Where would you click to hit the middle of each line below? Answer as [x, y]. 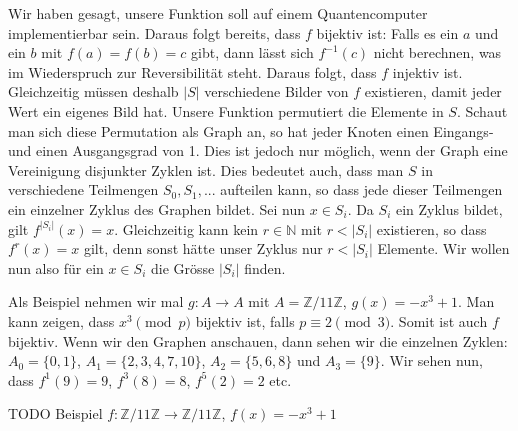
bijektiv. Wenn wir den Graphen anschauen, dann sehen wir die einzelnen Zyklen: [258, 340]
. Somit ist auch [439, 320]
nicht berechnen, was [437, 52]
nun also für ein [56, 267]
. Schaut [482, 110]
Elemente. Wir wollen [443, 248]
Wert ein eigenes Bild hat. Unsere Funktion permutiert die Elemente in [226, 110]
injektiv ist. [427, 71]
